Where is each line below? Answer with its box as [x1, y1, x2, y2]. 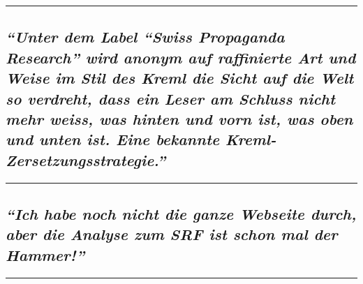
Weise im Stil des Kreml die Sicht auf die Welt [6, 67, 354, 89]
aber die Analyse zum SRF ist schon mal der [6, 223, 338, 245]
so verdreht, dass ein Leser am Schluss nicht [6, 87, 336, 109]
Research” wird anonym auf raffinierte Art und [6, 46, 356, 68]
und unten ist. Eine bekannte [6, 128, 220, 150]
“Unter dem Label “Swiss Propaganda [6, 26, 285, 47]
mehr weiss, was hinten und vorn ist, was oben [6, 107, 353, 129]
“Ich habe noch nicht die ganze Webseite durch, [6, 202, 357, 224]
